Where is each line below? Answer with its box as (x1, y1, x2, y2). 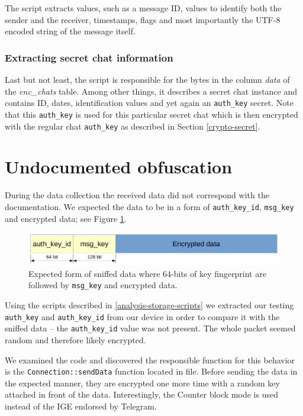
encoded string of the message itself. (5, 25, 136, 37)
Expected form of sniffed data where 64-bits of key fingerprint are (28, 267, 266, 279)
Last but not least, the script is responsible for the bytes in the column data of (5, 73, 290, 85)
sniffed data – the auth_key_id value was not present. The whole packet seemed (5, 322, 296, 334)
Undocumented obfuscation (5, 154, 233, 179)
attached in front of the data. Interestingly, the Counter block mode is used (5, 388, 278, 401)
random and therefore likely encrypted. (5, 333, 146, 346)
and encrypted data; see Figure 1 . (5, 212, 127, 224)
